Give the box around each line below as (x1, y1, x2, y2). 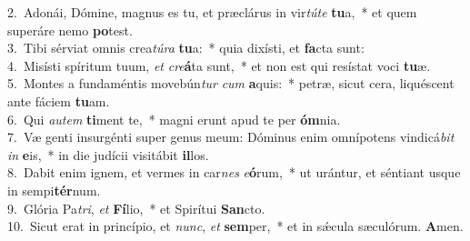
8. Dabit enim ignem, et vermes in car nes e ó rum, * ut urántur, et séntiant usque (7, 163, 461, 182)
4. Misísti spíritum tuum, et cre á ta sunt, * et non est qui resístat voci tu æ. (7, 55, 431, 75)
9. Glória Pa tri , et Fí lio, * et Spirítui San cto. (7, 198, 265, 217)
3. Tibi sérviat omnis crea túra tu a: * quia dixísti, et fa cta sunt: (7, 38, 365, 57)
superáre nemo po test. (7, 20, 133, 39)
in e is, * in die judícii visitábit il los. (7, 145, 209, 164)
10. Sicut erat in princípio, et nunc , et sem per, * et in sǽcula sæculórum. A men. (7, 216, 464, 236)
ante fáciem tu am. (7, 91, 110, 110)
